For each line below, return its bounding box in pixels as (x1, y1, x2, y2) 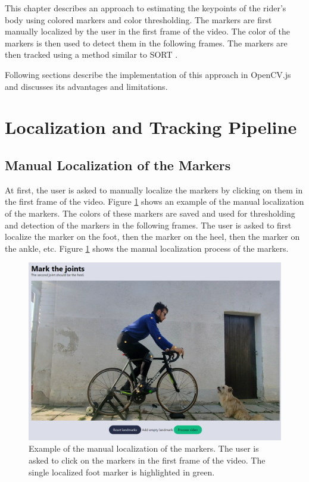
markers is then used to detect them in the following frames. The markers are (5, 36, 288, 49)
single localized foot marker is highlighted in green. (29, 465, 215, 478)
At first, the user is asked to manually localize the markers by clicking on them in (5, 183, 303, 196)
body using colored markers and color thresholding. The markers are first (5, 13, 272, 26)
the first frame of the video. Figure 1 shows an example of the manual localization (5, 195, 304, 208)
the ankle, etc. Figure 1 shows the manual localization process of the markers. (5, 242, 289, 254)
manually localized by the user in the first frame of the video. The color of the (5, 25, 291, 37)
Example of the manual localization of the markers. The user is (29, 442, 259, 455)
